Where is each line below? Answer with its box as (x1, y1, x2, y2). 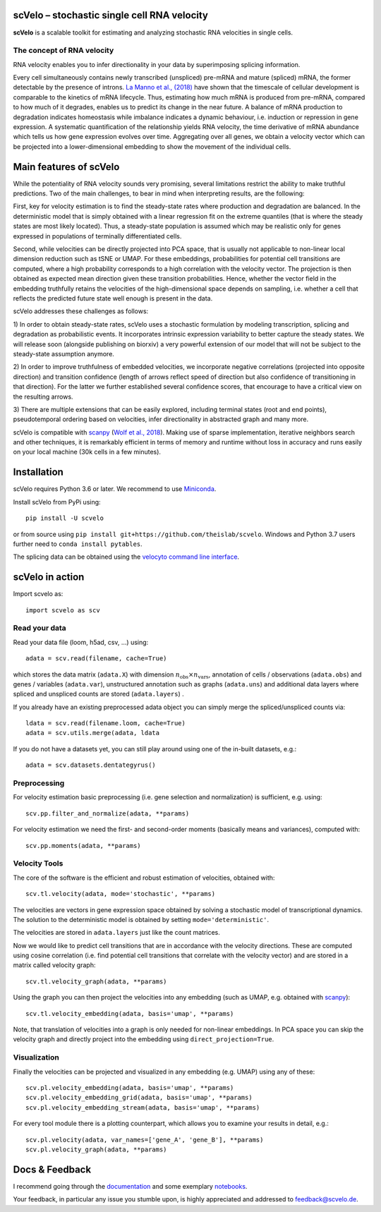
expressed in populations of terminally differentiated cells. (13, 231, 182, 240)
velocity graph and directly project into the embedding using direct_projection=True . (13, 1035, 274, 1043)
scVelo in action (13, 571, 85, 583)
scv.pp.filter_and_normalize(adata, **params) (25, 809, 190, 818)
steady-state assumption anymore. (13, 349, 114, 358)
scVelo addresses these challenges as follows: (13, 307, 149, 315)
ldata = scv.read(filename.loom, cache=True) (25, 720, 186, 727)
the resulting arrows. (13, 392, 73, 401)
